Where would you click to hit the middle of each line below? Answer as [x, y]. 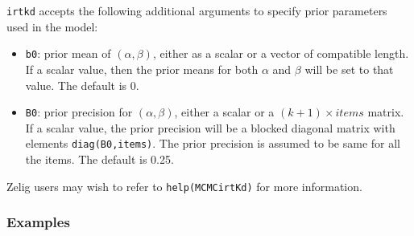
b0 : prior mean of [68, 53]
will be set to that [349, 69]
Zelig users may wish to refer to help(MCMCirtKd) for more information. [184, 186]
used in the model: [52, 26]
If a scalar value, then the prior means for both [142, 69]
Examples [38, 222]
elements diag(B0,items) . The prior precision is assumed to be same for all [213, 143]
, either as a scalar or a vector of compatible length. [281, 53]
